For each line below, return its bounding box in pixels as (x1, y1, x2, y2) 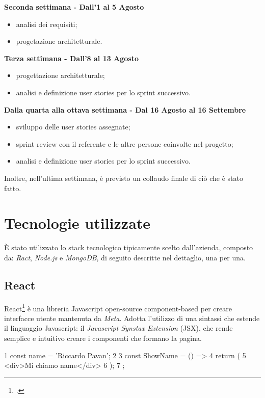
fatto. (4, 182, 21, 193)
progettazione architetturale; (16, 70, 105, 81)
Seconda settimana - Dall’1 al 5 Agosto (4, 2, 144, 12)
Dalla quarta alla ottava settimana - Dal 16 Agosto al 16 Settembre (4, 104, 246, 115)
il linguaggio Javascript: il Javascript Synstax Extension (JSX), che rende (4, 323, 233, 333)
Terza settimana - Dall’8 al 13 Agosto (4, 52, 139, 63)
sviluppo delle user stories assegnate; (16, 121, 130, 132)
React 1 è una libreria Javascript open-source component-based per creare (4, 301, 232, 313)
